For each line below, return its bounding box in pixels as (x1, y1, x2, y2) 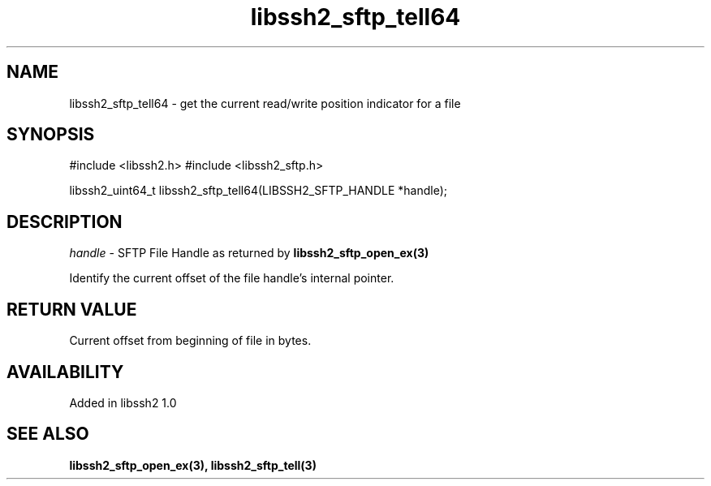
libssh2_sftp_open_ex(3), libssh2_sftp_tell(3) (69, 458, 317, 472)
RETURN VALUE (6, 299, 137, 320)
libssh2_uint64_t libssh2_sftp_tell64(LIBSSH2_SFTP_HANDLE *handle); (69, 183, 447, 198)
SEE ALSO (6, 424, 89, 445)
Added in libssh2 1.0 (69, 395, 177, 410)
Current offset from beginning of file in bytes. (69, 333, 312, 348)
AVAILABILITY (6, 361, 124, 382)
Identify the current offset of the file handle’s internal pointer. (69, 271, 394, 286)
